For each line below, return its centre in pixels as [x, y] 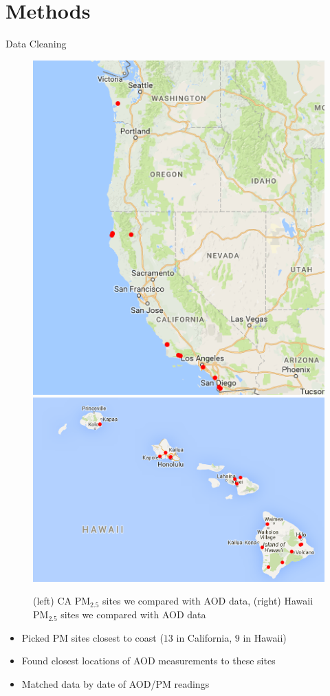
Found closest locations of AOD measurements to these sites [148, 661]
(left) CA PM [62, 601]
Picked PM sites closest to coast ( [92, 637]
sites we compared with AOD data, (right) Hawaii [208, 601]
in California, [204, 637]
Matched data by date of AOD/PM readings [115, 683]
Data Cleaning [36, 44]
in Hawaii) [265, 637]
